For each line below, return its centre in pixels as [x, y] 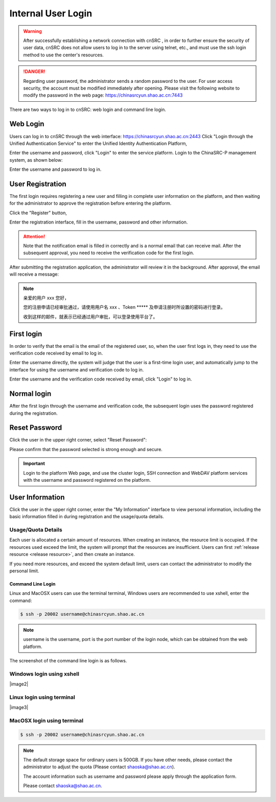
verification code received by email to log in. [56, 353]
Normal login [30, 394]
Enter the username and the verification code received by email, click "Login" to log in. [101, 379]
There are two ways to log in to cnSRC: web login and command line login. [88, 109]
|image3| [19, 707]
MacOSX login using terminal [47, 720]
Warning [32, 31]
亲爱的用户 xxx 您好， [46, 298]
